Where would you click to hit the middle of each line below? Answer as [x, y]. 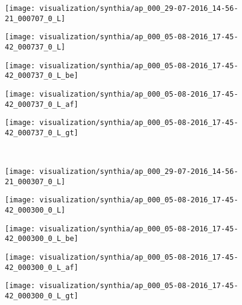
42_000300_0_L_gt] [42, 296]
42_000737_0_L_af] [42, 104]
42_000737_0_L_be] [42, 76]
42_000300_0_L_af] [42, 267]
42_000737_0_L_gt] [42, 133]
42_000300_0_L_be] [42, 239]
